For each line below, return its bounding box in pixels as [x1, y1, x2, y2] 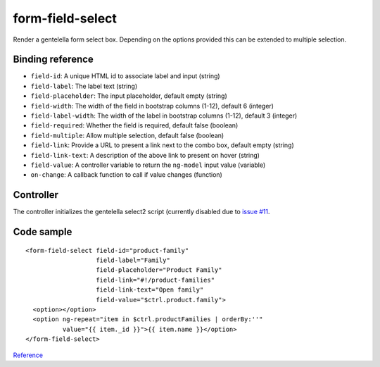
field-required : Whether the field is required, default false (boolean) [30, 121, 239, 130]
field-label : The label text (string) [30, 82, 137, 90]
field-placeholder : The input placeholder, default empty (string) [30, 92, 228, 100]
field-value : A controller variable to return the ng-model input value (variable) [30, 161, 266, 169]
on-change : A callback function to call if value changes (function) [30, 170, 223, 179]
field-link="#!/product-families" [96, 275, 215, 284]
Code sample [13, 226, 72, 238]
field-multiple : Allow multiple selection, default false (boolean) [30, 131, 224, 139]
